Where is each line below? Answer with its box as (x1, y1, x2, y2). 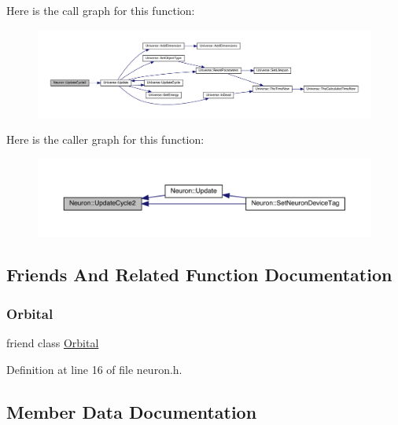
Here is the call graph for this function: (6, 2, 195, 18)
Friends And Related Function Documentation (6, 262, 392, 287)
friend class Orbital (6, 334, 99, 350)
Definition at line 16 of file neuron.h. (6, 361, 182, 377)
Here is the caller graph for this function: (6, 131, 205, 148)
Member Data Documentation (6, 399, 257, 423)
